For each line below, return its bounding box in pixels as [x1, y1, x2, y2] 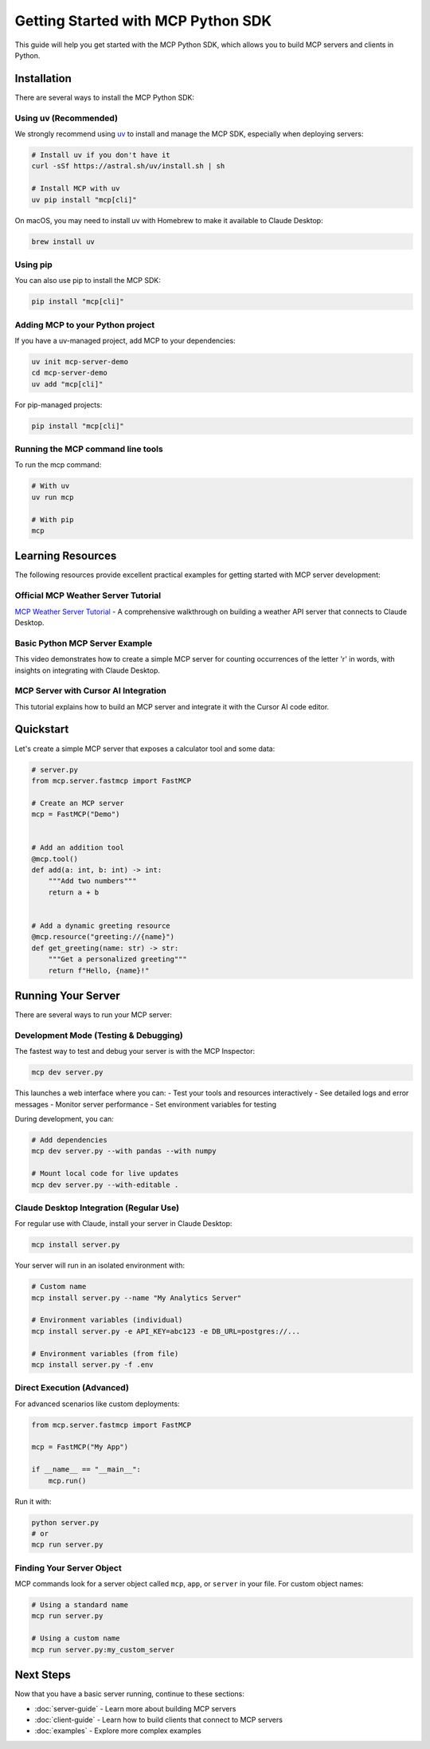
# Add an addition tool [31, 843, 125, 852]
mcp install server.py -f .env [31, 1360, 154, 1369]
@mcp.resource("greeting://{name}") [31, 933, 175, 941]
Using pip [14, 259, 53, 270]
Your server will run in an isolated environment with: [14, 1260, 185, 1271]
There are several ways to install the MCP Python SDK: [14, 92, 195, 102]
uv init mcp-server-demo [31, 357, 129, 366]
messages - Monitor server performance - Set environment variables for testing [14, 1099, 277, 1109]
